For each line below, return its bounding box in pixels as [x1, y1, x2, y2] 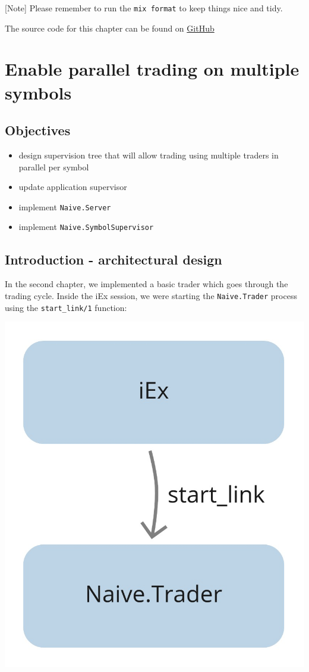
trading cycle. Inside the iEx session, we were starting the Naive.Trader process [5, 289, 297, 301]
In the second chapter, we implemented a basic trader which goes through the [5, 278, 288, 290]
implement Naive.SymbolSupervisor [18, 220, 154, 233]
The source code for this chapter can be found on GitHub [5, 21, 215, 34]
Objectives [5, 121, 71, 139]
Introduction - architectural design [5, 250, 222, 268]
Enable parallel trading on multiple [5, 57, 299, 81]
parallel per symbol [18, 160, 89, 173]
